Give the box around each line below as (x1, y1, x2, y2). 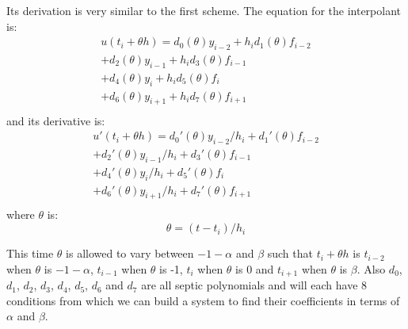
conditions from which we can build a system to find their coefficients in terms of (6, 292, 400, 308)
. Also (357, 260, 386, 277)
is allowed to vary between (66, 245, 194, 262)
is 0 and (235, 260, 274, 277)
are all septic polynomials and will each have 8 (141, 277, 368, 293)
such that (267, 245, 313, 262)
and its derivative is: (6, 112, 105, 128)
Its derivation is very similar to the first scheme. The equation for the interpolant (6, 2, 401, 18)
